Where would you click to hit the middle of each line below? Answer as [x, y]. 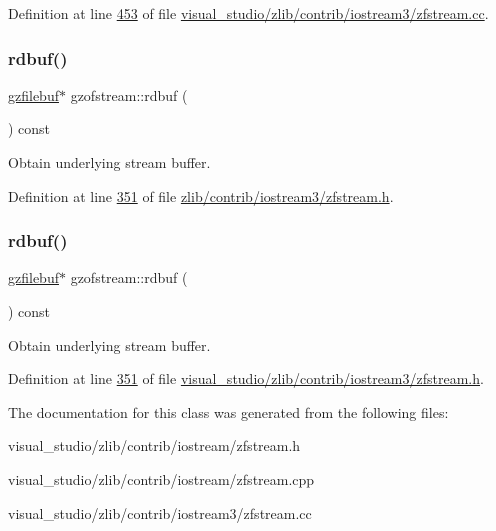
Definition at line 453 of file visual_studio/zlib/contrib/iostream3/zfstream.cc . [248, 13]
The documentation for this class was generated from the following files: [228, 411]
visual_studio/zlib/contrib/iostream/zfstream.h [154, 445]
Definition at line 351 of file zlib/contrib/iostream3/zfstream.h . [201, 195]
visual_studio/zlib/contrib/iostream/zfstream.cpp [161, 478]
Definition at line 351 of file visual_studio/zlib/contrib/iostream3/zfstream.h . [246, 378]
